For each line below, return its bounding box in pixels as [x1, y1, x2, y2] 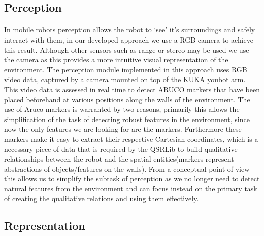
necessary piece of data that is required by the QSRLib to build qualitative [4, 143, 238, 154]
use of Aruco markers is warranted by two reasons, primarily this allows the [4, 104, 240, 114]
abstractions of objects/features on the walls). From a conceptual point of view [4, 163, 250, 174]
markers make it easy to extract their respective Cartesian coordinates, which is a [4, 133, 258, 144]
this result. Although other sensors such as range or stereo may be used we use [4, 44, 249, 55]
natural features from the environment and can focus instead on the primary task [4, 183, 257, 193]
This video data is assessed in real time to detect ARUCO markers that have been [4, 84, 260, 94]
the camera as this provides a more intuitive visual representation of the [4, 54, 228, 65]
